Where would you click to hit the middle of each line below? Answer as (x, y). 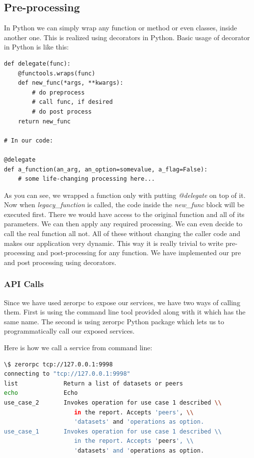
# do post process (62, 111)
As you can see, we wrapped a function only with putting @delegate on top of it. (125, 195)
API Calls (24, 284)
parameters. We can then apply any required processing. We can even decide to (123, 224)
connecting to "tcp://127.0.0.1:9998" (67, 374)
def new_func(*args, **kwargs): (71, 83)
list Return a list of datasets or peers (94, 383)
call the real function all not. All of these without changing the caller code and (122, 233)
